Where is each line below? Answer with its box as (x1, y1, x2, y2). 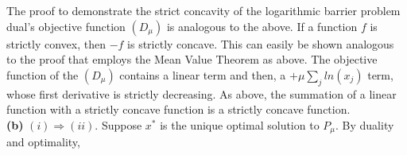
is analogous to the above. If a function (166, 17, 358, 34)
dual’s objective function (6, 17, 126, 34)
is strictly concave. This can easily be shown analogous (127, 35, 394, 52)
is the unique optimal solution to (160, 116, 320, 133)
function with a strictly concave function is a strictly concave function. (6, 101, 351, 118)
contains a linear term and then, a (119, 66, 286, 83)
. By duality (335, 116, 394, 133)
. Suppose (95, 116, 142, 133)
